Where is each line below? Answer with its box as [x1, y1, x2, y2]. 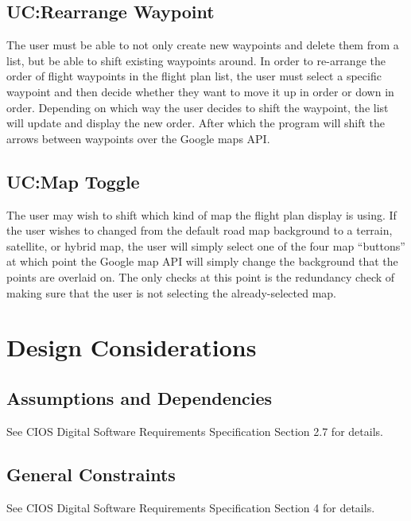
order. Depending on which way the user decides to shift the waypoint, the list [6, 99, 389, 115]
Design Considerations [6, 331, 257, 364]
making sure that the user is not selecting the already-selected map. [6, 284, 337, 301]
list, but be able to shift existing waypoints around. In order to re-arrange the [6, 52, 386, 68]
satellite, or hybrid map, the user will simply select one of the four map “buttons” [6, 237, 405, 254]
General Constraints [6, 461, 176, 486]
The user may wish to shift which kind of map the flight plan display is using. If [6, 206, 397, 223]
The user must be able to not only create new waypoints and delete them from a [6, 37, 399, 53]
